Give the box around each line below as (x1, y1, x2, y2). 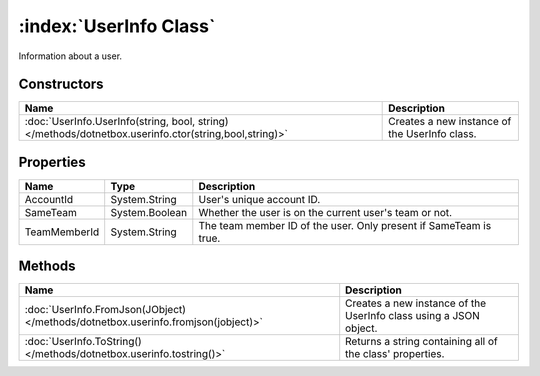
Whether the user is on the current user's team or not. (198, 205, 453, 219)
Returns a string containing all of (345, 335, 499, 349)
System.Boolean (110, 205, 188, 219)
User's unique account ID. (198, 192, 321, 206)
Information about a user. (18, 50, 123, 62)
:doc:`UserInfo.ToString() (24, 335, 142, 349)
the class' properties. (345, 347, 445, 361)
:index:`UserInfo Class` (18, 15, 216, 37)
